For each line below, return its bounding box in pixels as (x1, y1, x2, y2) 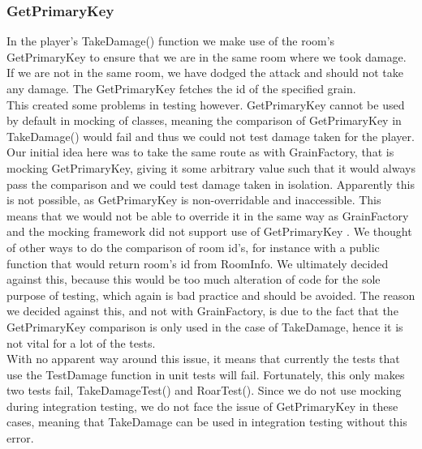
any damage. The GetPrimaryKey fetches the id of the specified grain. (6, 80, 356, 96)
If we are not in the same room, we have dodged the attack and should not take (6, 64, 404, 81)
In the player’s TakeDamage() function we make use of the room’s (6, 32, 335, 49)
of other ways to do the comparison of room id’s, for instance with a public (6, 238, 380, 255)
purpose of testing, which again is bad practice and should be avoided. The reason (6, 286, 416, 303)
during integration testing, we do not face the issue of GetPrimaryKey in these (6, 397, 398, 414)
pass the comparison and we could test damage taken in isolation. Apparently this (6, 175, 415, 192)
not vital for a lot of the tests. (6, 334, 156, 351)
